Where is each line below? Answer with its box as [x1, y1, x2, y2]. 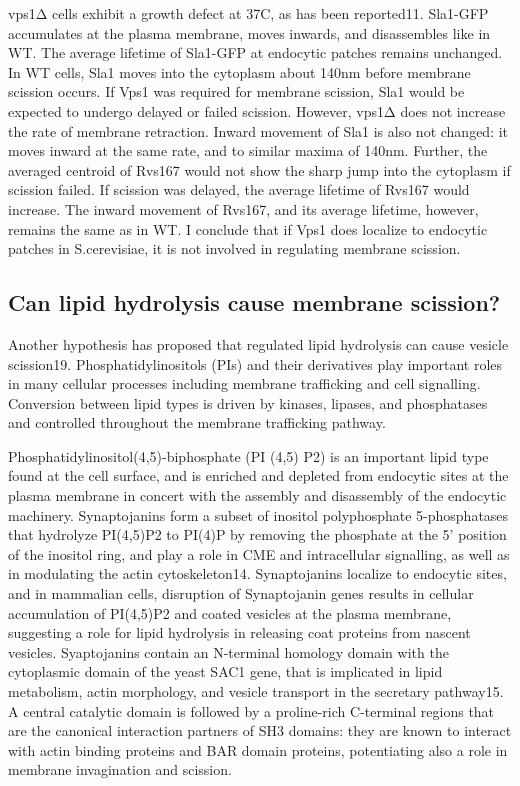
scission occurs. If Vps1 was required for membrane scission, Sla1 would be [8, 81, 465, 102]
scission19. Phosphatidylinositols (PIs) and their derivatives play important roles [8, 353, 503, 374]
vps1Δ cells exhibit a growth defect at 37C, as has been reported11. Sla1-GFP [8, 3, 489, 23]
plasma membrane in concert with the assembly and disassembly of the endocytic [8, 485, 507, 506]
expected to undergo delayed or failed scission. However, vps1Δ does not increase [8, 100, 506, 121]
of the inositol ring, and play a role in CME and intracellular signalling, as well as [8, 543, 510, 564]
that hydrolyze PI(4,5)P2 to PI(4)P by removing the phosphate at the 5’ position [8, 524, 507, 545]
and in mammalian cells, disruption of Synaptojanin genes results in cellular [8, 583, 474, 604]
